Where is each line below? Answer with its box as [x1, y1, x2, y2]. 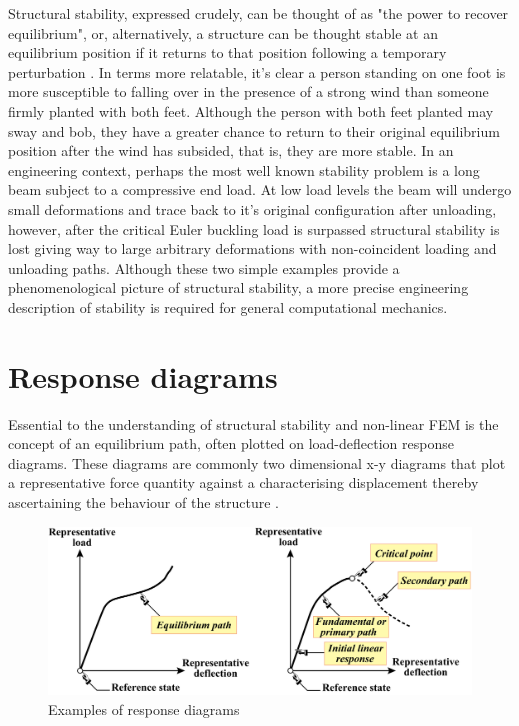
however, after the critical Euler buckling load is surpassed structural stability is [8, 218, 500, 239]
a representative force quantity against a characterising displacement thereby [8, 472, 479, 493]
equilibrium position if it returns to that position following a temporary [8, 42, 447, 63]
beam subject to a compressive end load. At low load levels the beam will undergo [8, 179, 512, 200]
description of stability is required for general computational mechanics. [8, 296, 448, 317]
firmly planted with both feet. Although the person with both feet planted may [8, 100, 494, 121]
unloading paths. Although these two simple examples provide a [8, 257, 400, 278]
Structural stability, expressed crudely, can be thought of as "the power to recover [8, 3, 509, 23]
